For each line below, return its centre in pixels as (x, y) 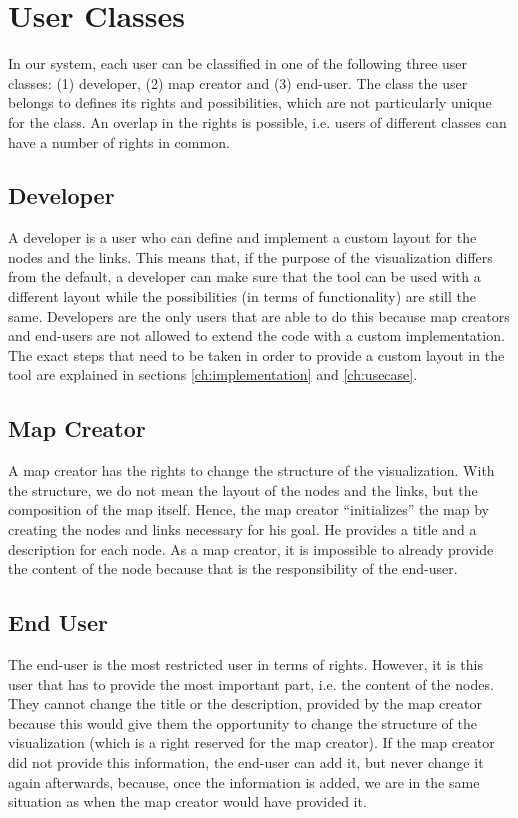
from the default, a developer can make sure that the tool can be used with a (244, 276)
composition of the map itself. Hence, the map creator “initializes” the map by (248, 509)
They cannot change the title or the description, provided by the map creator (245, 703)
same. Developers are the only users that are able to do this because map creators (259, 315)
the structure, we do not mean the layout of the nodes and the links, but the (243, 489)
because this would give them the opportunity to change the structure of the (242, 722)
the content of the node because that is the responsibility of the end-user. (233, 568)
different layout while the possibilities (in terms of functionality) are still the (242, 296)
